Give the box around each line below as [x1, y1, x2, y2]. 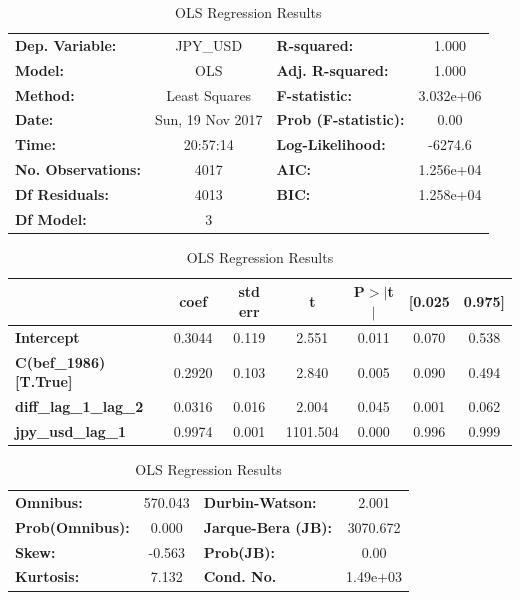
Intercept [15, 326, 80, 347]
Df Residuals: [15, 183, 109, 204]
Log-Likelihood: [276, 134, 386, 155]
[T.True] [15, 371, 73, 392]
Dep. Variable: [15, 34, 117, 55]
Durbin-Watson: [203, 491, 317, 512]
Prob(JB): [203, 541, 276, 562]
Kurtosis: [15, 566, 80, 587]
